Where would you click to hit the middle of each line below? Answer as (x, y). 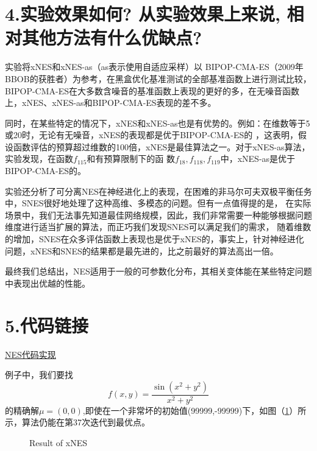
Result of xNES (58, 442)
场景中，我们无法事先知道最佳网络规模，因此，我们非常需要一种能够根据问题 (158, 215)
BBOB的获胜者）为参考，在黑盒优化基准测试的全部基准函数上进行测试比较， (158, 78)
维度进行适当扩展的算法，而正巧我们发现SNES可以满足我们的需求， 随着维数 (158, 227)
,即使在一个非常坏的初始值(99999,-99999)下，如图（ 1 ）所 (194, 410)
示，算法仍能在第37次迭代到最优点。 (77, 422)
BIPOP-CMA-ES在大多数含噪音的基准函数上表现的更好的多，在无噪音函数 (152, 90)
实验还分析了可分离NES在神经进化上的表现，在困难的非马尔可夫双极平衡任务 (158, 191)
